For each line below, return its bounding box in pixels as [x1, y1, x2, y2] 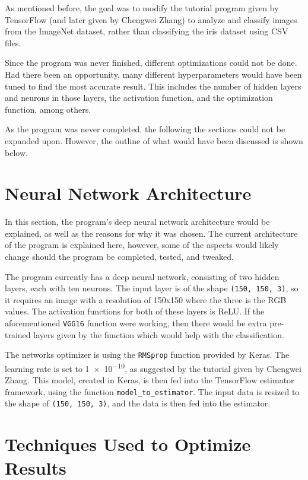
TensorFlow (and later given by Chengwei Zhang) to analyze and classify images [5, 13, 297, 26]
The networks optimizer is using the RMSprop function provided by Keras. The [5, 348, 290, 361]
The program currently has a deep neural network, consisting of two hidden [5, 270, 280, 282]
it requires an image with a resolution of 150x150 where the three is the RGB [5, 293, 287, 306]
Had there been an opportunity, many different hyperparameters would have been [5, 68, 302, 80]
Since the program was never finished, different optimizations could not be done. [5, 56, 297, 69]
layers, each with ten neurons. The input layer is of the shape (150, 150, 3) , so [5, 282, 299, 294]
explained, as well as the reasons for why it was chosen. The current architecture [5, 227, 298, 239]
